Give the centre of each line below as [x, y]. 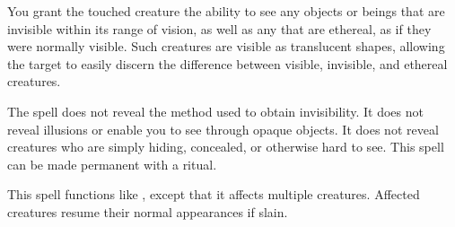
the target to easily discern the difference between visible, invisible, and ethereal [227, 63]
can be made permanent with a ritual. [112, 164]
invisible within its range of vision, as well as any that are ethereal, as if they [219, 28]
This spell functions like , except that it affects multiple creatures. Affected [214, 194]
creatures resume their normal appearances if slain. [148, 211]
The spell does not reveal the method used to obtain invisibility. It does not [215, 111]
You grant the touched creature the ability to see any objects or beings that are [226, 11]
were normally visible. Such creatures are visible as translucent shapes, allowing [226, 46]
